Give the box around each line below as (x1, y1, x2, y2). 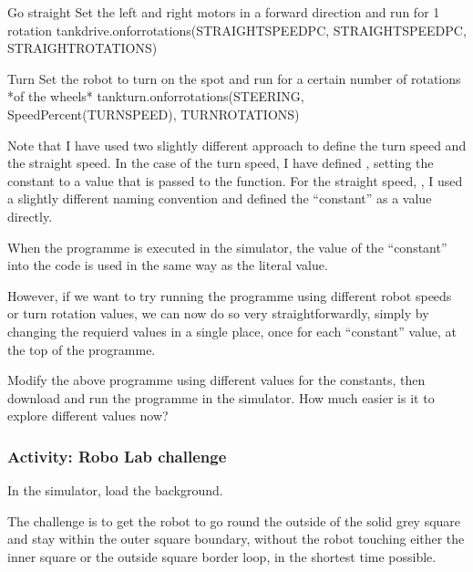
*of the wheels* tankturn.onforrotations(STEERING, (7, 87, 304, 106)
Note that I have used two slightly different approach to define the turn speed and (7, 135, 467, 154)
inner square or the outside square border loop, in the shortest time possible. (7, 546, 437, 566)
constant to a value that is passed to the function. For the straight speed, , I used (7, 171, 463, 190)
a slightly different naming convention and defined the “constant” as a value (7, 189, 432, 208)
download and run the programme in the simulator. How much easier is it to (7, 388, 435, 407)
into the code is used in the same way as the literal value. (7, 255, 328, 275)
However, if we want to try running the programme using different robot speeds (7, 286, 452, 305)
